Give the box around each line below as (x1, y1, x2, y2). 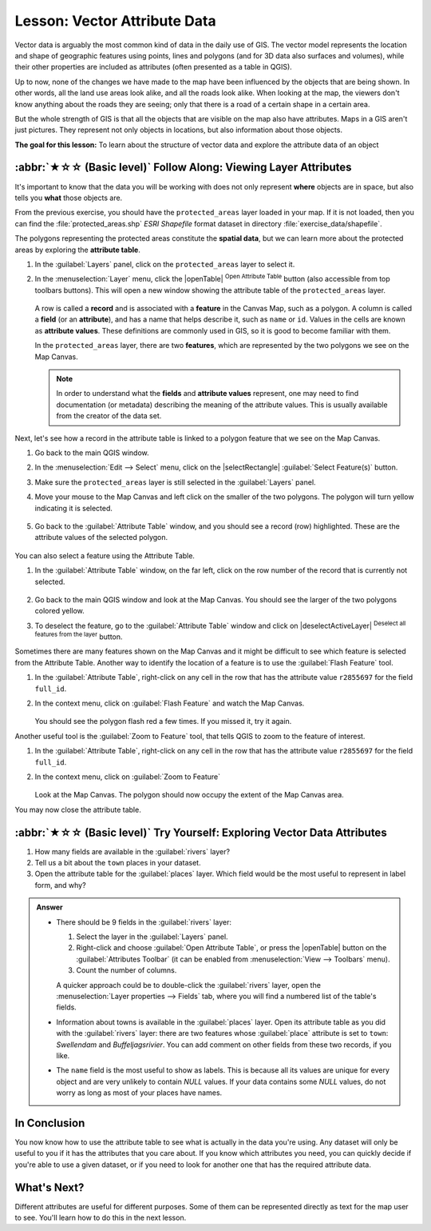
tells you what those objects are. (14, 193, 123, 202)
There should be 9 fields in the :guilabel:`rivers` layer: (56, 917, 231, 927)
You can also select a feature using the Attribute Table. (14, 550, 196, 560)
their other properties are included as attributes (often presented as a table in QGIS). (14, 62, 293, 72)
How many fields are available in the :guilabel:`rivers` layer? (34, 846, 231, 856)
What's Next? (14, 1181, 85, 1194)
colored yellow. (34, 606, 85, 616)
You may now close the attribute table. (14, 805, 141, 814)
